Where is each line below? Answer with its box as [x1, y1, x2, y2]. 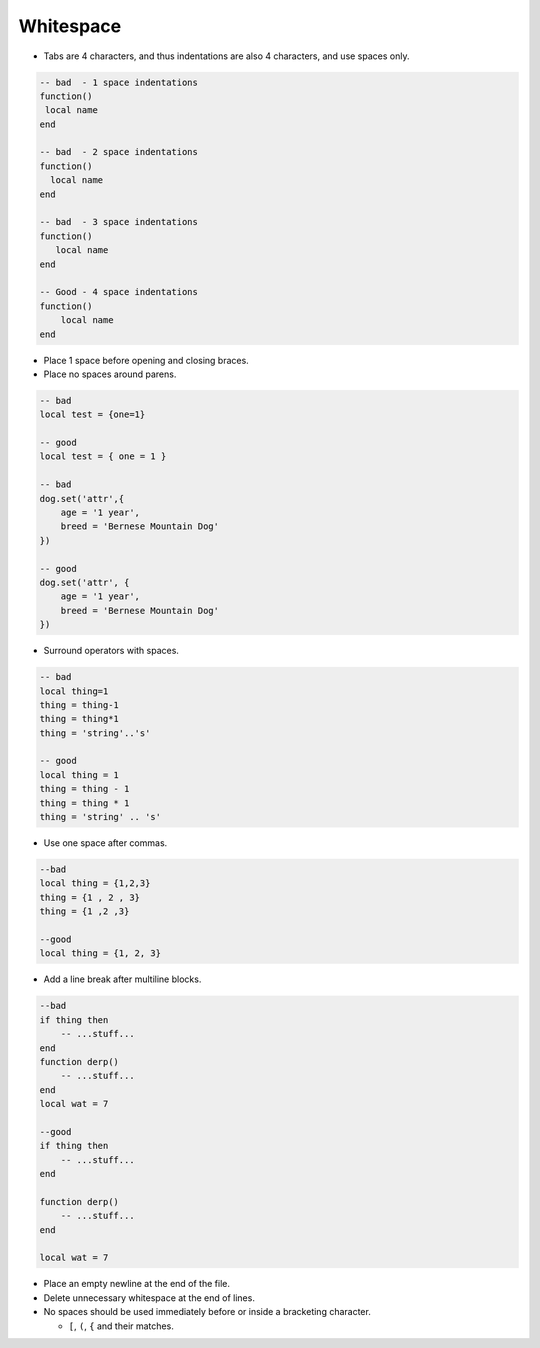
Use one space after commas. [43, 837, 168, 849]
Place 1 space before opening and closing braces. [43, 354, 249, 366]
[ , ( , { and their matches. [68, 1320, 174, 1332]
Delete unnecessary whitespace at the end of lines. [43, 1291, 255, 1304]
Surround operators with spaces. [43, 645, 180, 657]
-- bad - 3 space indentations [39, 216, 199, 228]
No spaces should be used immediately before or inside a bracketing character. [43, 1306, 372, 1318]
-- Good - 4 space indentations [39, 286, 199, 298]
